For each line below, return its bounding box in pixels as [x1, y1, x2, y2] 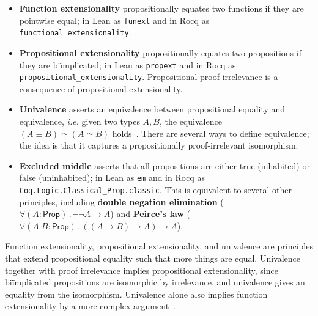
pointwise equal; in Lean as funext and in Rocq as [19, 13, 210, 26]
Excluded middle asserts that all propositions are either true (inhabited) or [19, 159, 310, 172]
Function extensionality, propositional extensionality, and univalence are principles [5, 240, 313, 252]
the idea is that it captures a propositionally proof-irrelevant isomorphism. [19, 139, 298, 152]
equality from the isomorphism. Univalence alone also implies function [5, 287, 268, 300]
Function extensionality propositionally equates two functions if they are [19, 2, 304, 14]
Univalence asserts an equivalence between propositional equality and [19, 103, 286, 116]
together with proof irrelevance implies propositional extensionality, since [5, 263, 278, 276]
